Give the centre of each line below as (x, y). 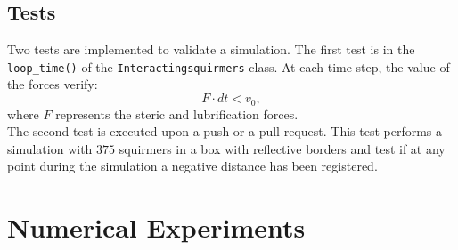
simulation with (50, 148)
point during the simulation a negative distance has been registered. (192, 166)
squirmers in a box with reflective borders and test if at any (282, 148)
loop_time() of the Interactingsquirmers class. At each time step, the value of (229, 66)
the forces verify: (53, 84)
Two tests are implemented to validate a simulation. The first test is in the (211, 49)
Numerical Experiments (156, 227)
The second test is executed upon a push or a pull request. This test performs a (225, 131)
